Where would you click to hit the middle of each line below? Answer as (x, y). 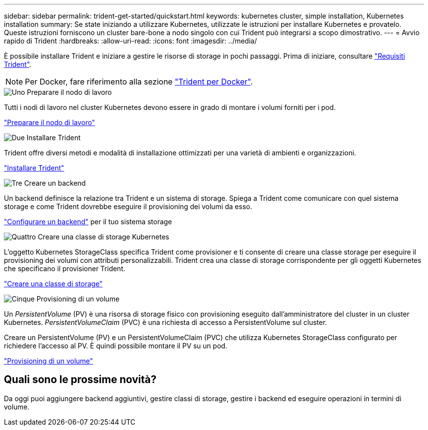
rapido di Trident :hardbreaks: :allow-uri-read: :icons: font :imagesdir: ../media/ (130, 41)
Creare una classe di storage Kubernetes (104, 237)
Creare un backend (55, 183)
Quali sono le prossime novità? (80, 380)
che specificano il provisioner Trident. (65, 269)
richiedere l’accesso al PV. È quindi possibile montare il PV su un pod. (116, 346)
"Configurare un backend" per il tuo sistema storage (88, 222)
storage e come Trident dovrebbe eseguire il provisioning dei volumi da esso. (128, 206)
